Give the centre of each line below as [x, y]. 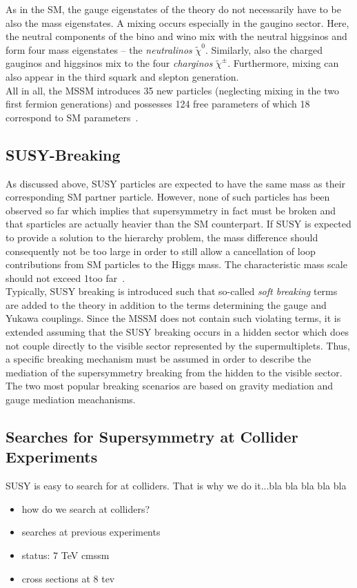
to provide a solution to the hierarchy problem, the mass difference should [162, 237]
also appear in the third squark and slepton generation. [122, 76]
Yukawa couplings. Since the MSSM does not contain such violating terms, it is [173, 318]
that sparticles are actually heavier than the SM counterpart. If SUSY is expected [178, 224]
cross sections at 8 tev [68, 578]
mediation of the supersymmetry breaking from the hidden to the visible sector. [174, 372]
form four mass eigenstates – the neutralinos [99, 49]
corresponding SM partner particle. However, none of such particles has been [168, 197]
